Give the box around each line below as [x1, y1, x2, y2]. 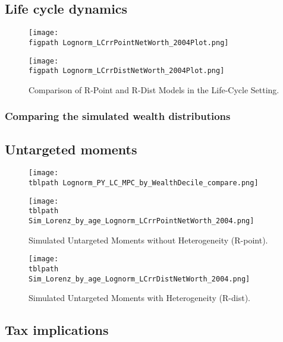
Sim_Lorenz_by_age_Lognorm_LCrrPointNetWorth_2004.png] [29, 217, 254, 226]
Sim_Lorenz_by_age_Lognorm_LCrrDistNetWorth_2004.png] [29, 274, 250, 283]
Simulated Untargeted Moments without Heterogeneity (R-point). [29, 233, 268, 246]
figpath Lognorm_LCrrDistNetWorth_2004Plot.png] [29, 66, 225, 75]
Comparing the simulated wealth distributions [5, 109, 231, 123]
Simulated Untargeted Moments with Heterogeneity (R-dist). [29, 292, 250, 304]
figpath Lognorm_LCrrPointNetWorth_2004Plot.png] [29, 38, 229, 47]
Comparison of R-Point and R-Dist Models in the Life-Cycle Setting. [29, 83, 279, 96]
